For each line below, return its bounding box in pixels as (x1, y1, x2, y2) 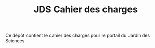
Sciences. (5, 38, 27, 44)
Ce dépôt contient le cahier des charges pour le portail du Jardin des (5, 32, 150, 39)
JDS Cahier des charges (34, 4, 138, 15)
